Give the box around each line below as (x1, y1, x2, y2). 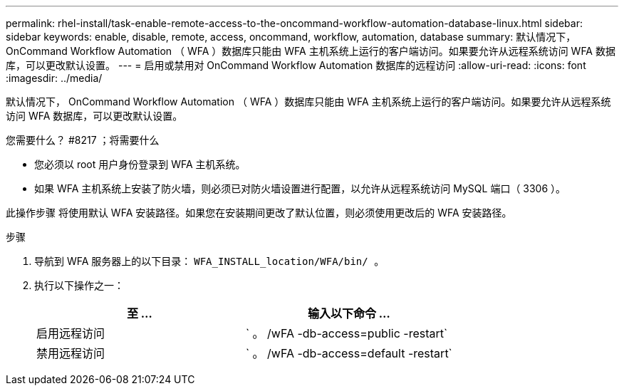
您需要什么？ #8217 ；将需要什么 (6, 134, 160, 146)
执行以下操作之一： (34, 279, 124, 291)
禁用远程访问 (36, 346, 105, 360)
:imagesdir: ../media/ (6, 72, 103, 84)
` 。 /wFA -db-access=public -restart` (245, 326, 448, 340)
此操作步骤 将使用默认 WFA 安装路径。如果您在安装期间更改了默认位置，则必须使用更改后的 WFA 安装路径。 (6, 207, 512, 219)
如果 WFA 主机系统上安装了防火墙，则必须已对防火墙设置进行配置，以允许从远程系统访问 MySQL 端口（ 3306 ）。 (34, 182, 566, 194)
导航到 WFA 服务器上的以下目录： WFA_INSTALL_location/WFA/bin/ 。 (34, 255, 385, 267)
